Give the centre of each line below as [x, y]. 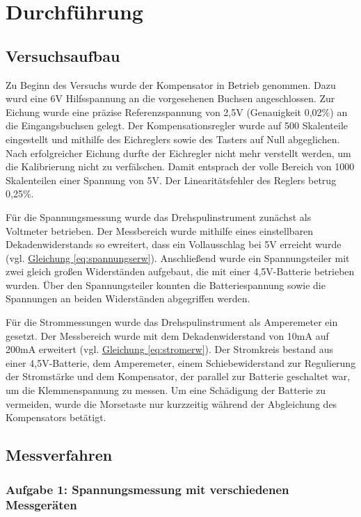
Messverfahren [59, 455]
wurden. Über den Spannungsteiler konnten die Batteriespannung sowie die [166, 285]
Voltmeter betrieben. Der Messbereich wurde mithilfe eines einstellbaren [160, 230]
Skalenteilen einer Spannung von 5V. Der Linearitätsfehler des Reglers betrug [171, 180]
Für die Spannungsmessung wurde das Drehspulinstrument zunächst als [159, 216]
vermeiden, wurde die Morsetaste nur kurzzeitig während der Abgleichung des [171, 403]
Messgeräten [41, 505]
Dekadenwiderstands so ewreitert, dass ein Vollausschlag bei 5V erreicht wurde [174, 244]
